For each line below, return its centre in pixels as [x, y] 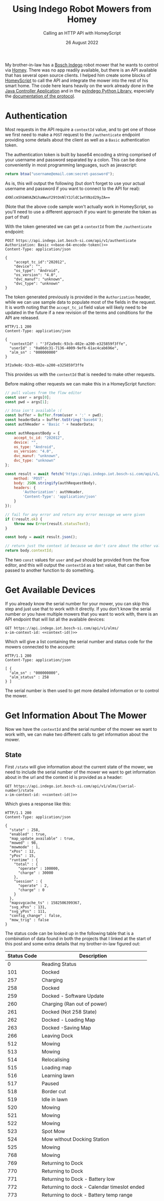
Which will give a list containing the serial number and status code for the [79, 641]
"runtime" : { [24, 860]
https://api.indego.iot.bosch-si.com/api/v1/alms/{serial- [75, 786]
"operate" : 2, [33, 886]
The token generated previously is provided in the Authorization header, [78, 297]
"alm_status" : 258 [29, 677]
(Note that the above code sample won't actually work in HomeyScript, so [79, 206]
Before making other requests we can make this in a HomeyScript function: [81, 384]
